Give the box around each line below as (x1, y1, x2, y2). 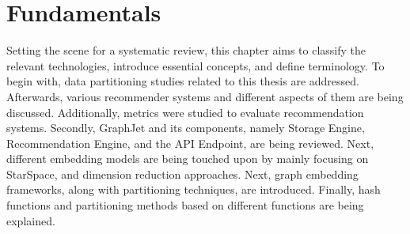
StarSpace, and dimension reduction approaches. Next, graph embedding (6, 165, 359, 182)
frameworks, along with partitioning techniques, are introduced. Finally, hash (6, 181, 381, 198)
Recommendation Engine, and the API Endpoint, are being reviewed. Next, (6, 134, 374, 151)
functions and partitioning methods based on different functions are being (6, 197, 364, 213)
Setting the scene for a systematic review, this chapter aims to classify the (6, 42, 366, 58)
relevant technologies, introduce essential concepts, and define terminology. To (6, 57, 385, 74)
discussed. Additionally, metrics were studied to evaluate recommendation (6, 104, 364, 120)
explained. (6, 212, 55, 228)
